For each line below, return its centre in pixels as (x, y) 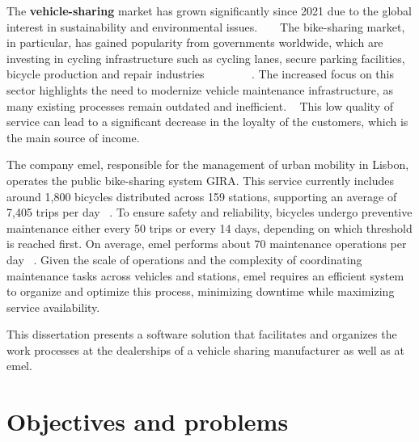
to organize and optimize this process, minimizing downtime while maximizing (201, 291)
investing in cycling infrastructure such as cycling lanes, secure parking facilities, (206, 58)
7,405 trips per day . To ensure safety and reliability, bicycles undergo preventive (209, 212)
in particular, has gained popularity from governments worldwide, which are (195, 42)
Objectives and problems (148, 421)
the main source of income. (73, 137)
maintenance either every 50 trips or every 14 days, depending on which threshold (209, 227)
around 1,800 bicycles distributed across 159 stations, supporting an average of (202, 196)
